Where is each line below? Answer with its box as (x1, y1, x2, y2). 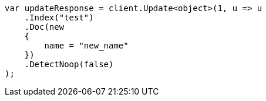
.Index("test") (24, 13, 94, 22)
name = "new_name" (44, 41, 129, 50)
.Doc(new (24, 22, 65, 32)
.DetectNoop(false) (24, 60, 114, 69)
